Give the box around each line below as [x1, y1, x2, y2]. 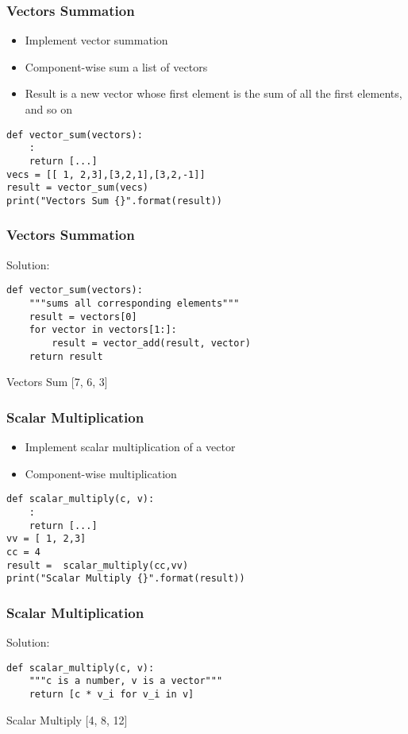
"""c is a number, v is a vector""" [29, 675, 223, 687]
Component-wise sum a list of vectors [25, 58, 208, 75]
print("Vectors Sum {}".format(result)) [6, 195, 223, 207]
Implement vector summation [25, 32, 168, 48]
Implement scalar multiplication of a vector [25, 438, 236, 455]
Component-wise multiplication [25, 465, 177, 481]
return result [29, 350, 103, 362]
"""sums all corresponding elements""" [29, 298, 240, 309]
